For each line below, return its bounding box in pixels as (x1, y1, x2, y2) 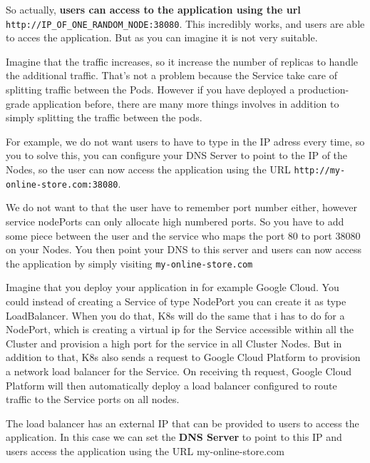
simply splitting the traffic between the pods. (6, 110, 202, 125)
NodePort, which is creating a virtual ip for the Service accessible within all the (6, 322, 354, 337)
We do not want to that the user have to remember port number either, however (6, 200, 358, 215)
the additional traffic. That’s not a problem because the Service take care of (6, 68, 338, 83)
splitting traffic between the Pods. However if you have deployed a (6, 82, 295, 97)
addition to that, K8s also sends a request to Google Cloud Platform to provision (6, 350, 361, 365)
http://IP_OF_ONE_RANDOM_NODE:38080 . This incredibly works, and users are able (6, 16, 365, 31)
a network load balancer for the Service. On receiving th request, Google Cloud (6, 363, 351, 378)
